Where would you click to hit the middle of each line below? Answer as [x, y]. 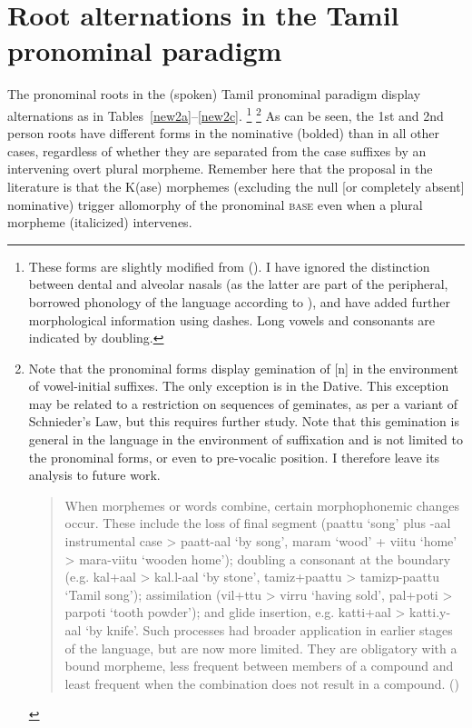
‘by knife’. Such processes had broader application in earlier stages [269, 630]
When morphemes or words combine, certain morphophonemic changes [262, 505]
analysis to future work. [94, 475]
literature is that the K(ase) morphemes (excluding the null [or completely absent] [236, 186]
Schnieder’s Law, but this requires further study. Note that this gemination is [244, 421]
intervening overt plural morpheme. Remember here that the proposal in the [220, 169]
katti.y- [430, 612]
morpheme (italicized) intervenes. [100, 222]
